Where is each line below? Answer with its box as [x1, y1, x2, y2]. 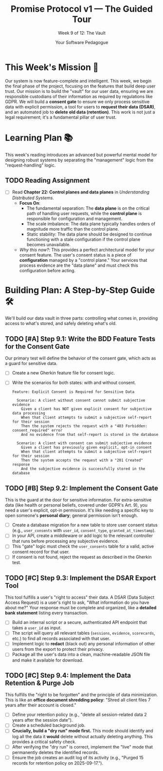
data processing [12, 411, 45, 416]
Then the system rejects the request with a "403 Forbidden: [21, 424, 147, 428]
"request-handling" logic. [5, 162, 56, 168]
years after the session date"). [12, 717, 73, 723]
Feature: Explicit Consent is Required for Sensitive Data [12, 389, 135, 394]
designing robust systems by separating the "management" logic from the [5, 157, 154, 163]
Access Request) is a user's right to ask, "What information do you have [5, 600, 149, 605]
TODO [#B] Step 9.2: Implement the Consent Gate [5, 484, 159, 492]
